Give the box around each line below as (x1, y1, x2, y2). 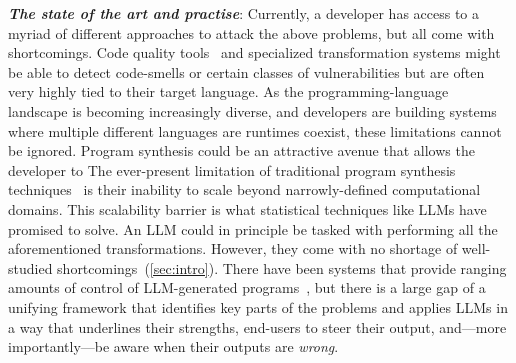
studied (8, 257, 53, 278)
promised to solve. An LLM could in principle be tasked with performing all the (8, 218, 498, 239)
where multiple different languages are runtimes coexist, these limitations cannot (8, 120, 502, 141)
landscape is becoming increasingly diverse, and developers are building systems (8, 100, 497, 121)
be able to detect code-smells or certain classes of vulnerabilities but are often (8, 61, 485, 82)
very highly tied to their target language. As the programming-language (8, 81, 449, 102)
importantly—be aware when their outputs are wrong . (8, 336, 339, 357)
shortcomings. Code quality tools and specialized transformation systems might (8, 42, 501, 63)
